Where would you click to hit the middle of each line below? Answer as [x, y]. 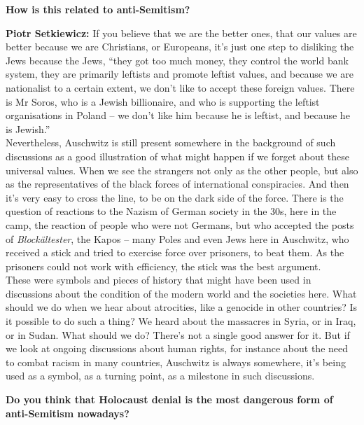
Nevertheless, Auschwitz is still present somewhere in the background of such [171, 142]
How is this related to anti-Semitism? [98, 9]
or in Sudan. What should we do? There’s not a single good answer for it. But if [178, 334]
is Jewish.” [28, 128]
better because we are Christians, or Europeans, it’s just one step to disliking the [180, 47]
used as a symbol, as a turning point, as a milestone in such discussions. [160, 376]
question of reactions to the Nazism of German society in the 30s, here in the [171, 211]
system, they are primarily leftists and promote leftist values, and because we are [180, 74]
